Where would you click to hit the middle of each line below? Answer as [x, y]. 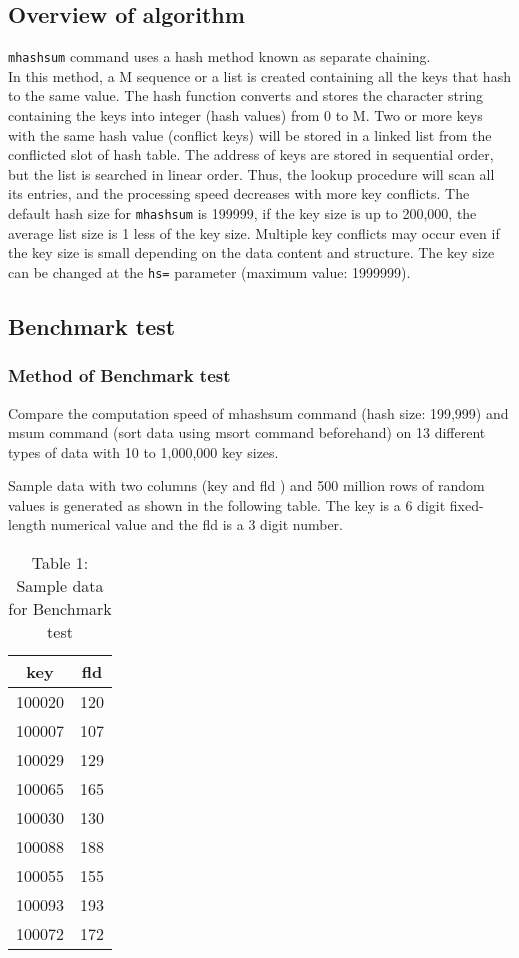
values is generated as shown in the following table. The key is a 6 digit [227, 504]
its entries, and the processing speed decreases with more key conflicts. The [239, 193]
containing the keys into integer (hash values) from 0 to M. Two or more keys [245, 115]
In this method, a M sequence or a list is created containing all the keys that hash [259, 75]
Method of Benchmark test [119, 375]
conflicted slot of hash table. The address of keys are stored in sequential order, [251, 154]
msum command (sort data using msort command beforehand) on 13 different [247, 432]
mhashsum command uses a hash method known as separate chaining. [219, 56]
